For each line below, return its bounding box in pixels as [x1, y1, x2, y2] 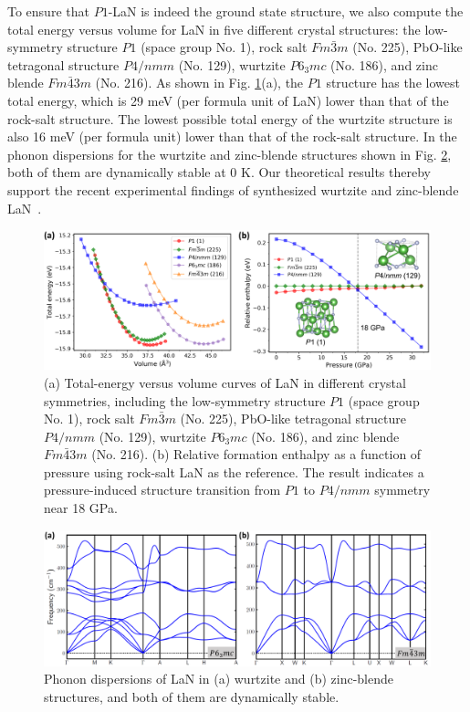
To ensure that [7, 2, 89, 20]
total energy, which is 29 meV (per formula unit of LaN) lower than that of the [7, 90, 449, 110]
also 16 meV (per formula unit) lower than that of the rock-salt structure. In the [7, 127, 457, 146]
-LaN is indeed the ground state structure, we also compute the [108, 2, 464, 20]
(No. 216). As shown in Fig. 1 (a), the [95, 73, 304, 92]
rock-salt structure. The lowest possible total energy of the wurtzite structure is [7, 109, 453, 128]
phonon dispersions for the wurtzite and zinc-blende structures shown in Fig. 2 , [7, 144, 452, 163]
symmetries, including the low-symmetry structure [44, 391, 326, 410]
